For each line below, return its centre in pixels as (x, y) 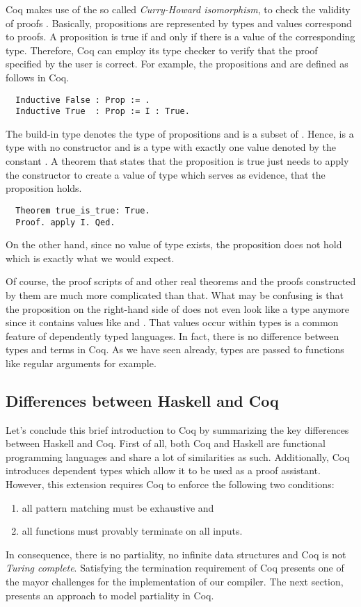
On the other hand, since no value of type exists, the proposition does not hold (174, 244)
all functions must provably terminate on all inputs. (132, 531)
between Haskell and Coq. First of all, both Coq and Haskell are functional (166, 443)
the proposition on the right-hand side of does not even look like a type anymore (177, 308)
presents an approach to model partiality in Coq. (110, 595)
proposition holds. (44, 188)
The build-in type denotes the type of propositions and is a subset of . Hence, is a (180, 133)
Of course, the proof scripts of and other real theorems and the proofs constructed (181, 281)
